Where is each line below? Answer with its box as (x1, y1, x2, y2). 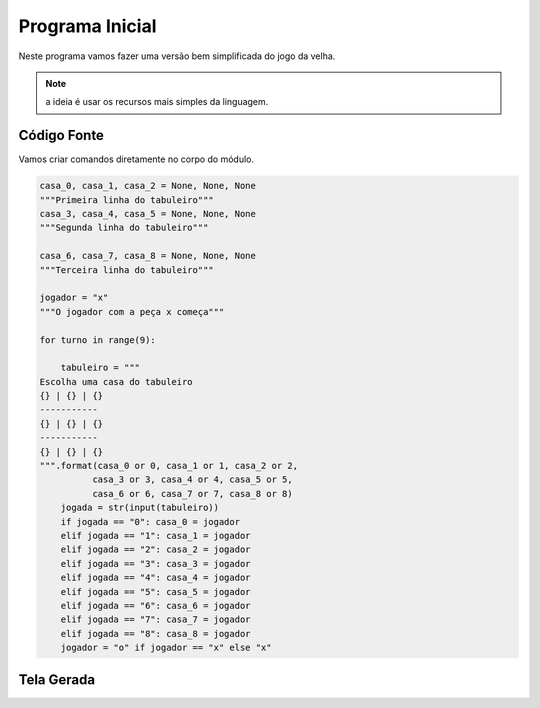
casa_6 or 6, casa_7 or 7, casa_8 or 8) (91, 488, 294, 499)
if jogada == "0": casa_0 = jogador (60, 516, 240, 527)
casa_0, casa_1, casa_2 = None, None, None (39, 180, 257, 192)
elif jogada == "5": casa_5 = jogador (60, 586, 251, 597)
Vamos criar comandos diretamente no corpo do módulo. (18, 153, 255, 165)
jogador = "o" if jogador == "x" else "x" (60, 642, 272, 654)
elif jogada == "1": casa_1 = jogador (60, 530, 251, 541)
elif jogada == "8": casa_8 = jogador (60, 628, 251, 639)
